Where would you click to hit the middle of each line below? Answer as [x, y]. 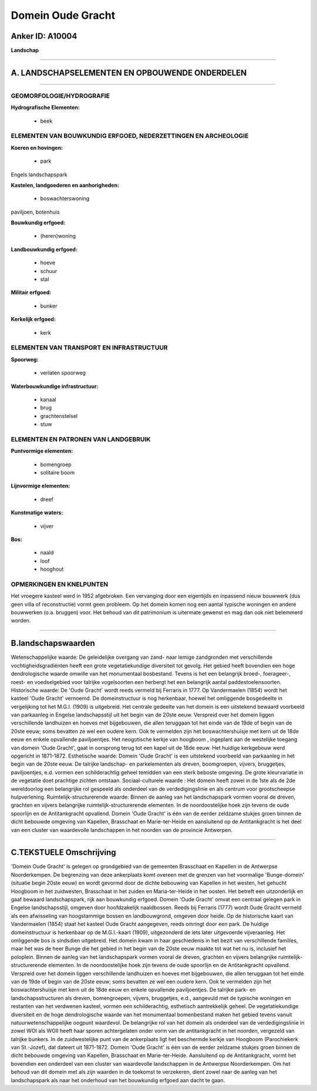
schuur [49, 271]
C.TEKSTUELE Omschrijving [64, 852]
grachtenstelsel [59, 416]
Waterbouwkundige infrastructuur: [55, 386]
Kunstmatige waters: [37, 513]
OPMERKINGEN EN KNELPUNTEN [60, 584]
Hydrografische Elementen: [45, 107]
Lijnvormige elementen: [41, 486]
